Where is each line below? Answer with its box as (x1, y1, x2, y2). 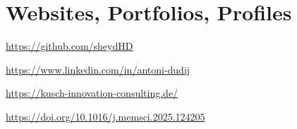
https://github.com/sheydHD (6, 39, 133, 53)
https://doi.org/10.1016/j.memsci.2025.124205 (6, 109, 205, 123)
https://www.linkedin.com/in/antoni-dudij (6, 62, 190, 76)
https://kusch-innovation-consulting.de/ (6, 86, 178, 100)
